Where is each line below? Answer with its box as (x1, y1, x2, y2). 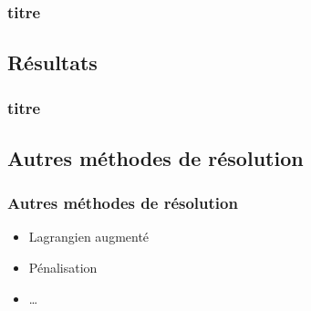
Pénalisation (28, 258, 98, 277)
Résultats (7, 48, 98, 77)
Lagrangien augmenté (28, 227, 150, 246)
